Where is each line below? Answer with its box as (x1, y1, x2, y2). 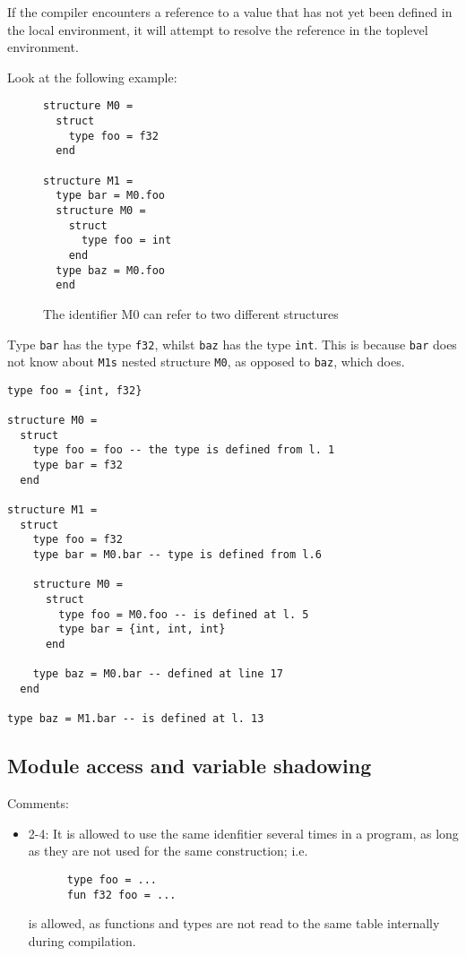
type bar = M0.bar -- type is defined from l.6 (32, 548, 322, 562)
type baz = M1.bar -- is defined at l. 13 (7, 712, 264, 726)
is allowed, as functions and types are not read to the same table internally (28, 914, 440, 933)
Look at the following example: (7, 67, 177, 86)
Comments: (7, 794, 69, 813)
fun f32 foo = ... (66, 888, 177, 901)
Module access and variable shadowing (7, 752, 372, 779)
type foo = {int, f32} (7, 383, 142, 397)
